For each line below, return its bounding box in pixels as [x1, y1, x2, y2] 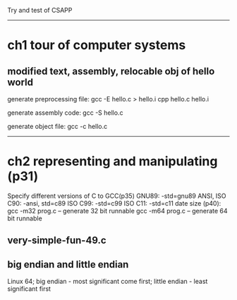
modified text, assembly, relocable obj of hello [7, 65, 215, 77]
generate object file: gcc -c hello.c [7, 123, 108, 130]
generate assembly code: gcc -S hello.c [7, 108, 123, 117]
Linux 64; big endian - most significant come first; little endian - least [7, 277, 208, 286]
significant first [7, 285, 51, 293]
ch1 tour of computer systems [7, 37, 186, 54]
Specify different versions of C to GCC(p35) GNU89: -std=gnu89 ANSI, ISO [7, 192, 227, 200]
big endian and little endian [7, 258, 129, 270]
